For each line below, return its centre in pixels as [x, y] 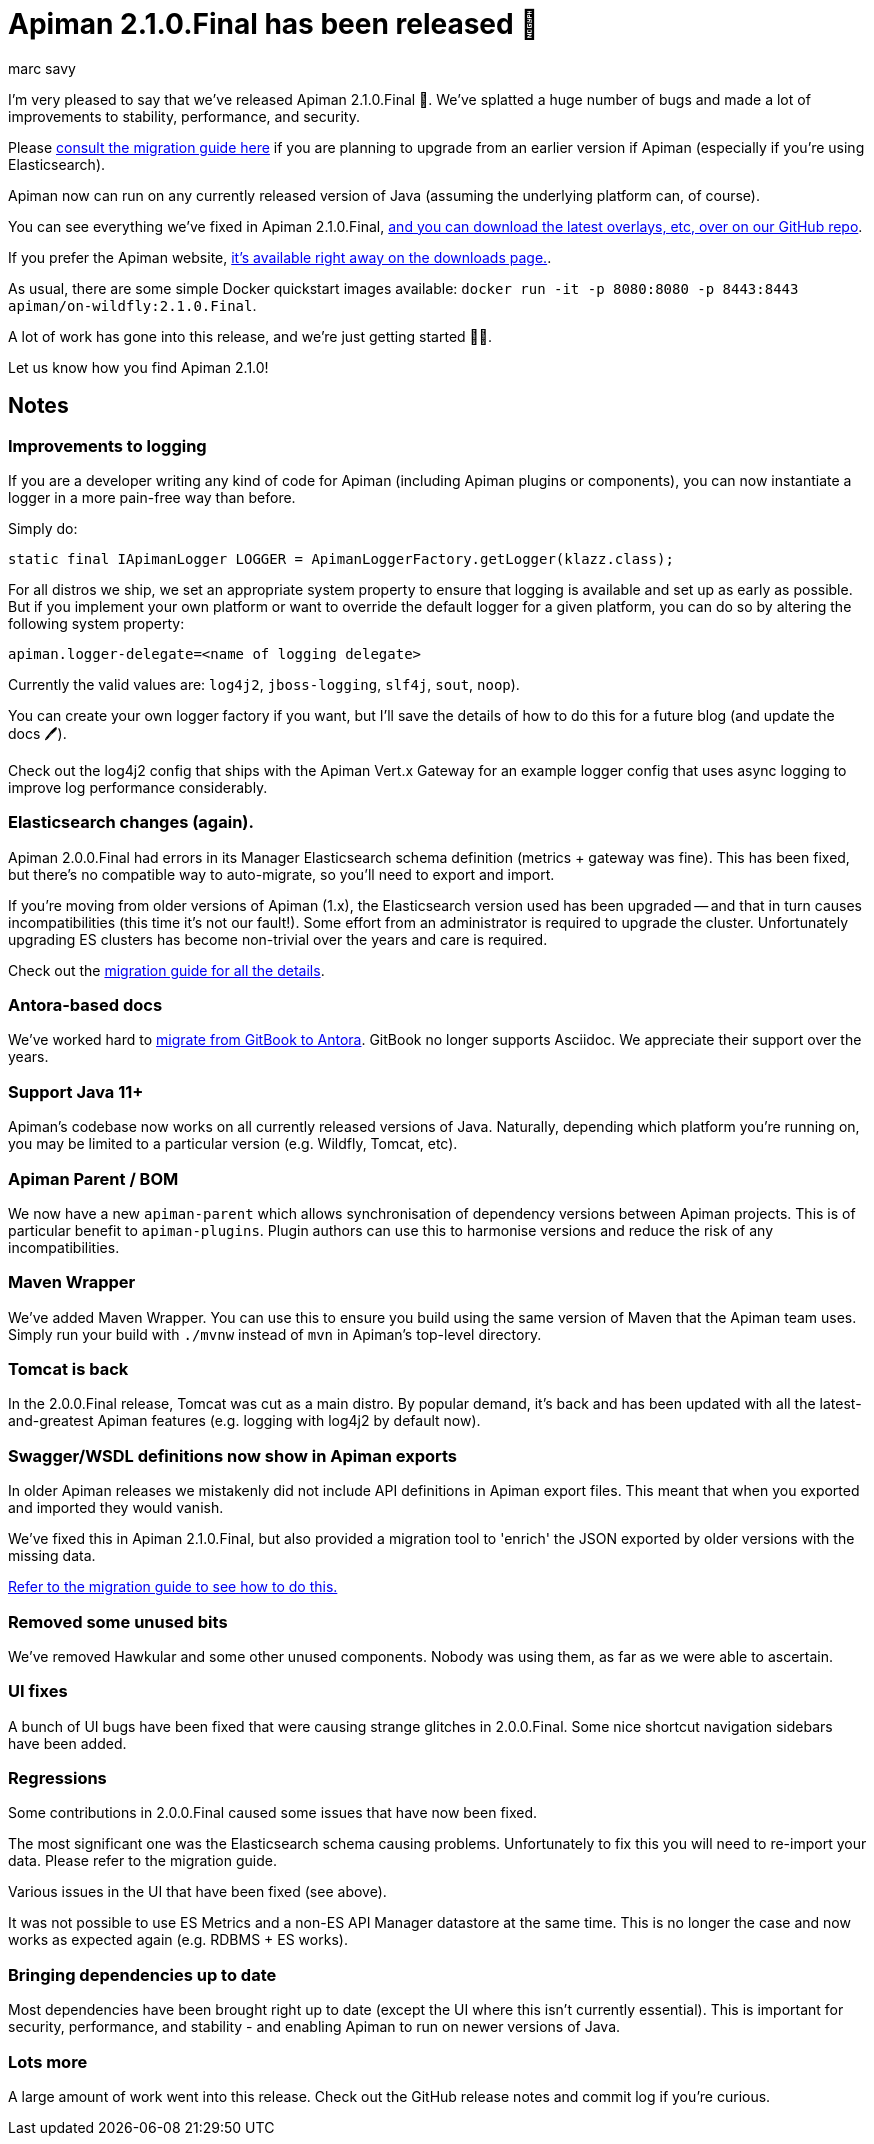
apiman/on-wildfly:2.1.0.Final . [132, 305]
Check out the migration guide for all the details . [166, 970]
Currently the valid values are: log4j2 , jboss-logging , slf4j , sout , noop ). [264, 684]
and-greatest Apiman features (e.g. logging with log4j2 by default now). [244, 1421]
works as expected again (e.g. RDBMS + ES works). [178, 1940]
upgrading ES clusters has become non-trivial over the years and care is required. [278, 939]
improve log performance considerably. [138, 787]
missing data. [52, 1556]
